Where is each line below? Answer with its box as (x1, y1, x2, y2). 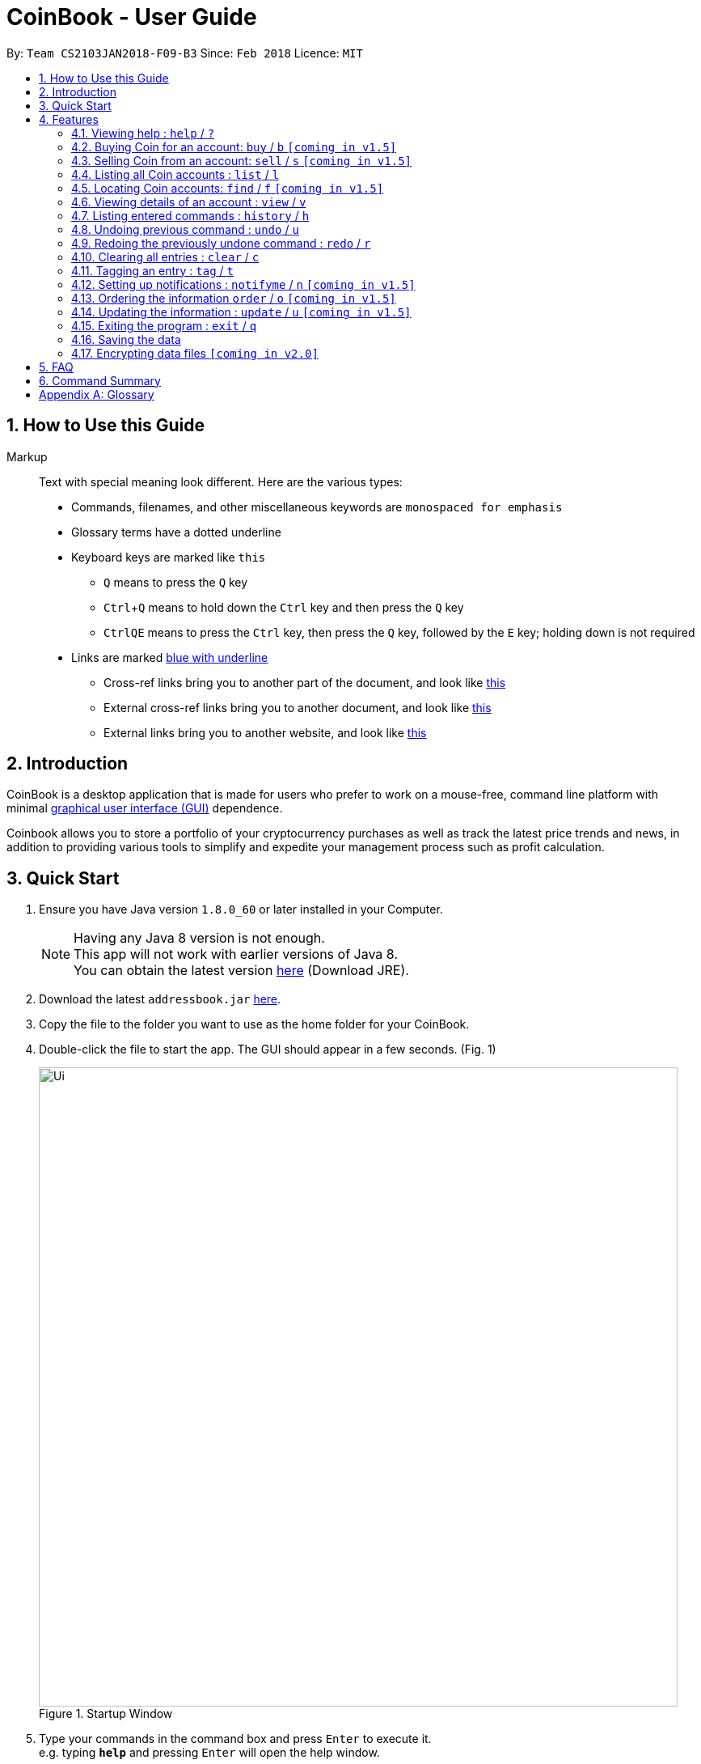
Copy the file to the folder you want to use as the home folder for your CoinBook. (39, 1017, 470, 1032)
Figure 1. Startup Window (39, 1707, 173, 1721)
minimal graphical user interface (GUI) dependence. (6, 801, 283, 816)
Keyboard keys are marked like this (71, 549, 266, 564)
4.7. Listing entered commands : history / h (71, 208, 310, 223)
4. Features (39, 112, 99, 126)
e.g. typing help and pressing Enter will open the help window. (39, 1745, 380, 1760)
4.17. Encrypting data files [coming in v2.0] (71, 346, 319, 360)
